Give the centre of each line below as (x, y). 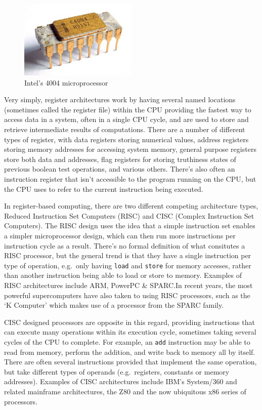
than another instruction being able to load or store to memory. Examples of (123, 275)
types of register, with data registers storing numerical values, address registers (126, 139)
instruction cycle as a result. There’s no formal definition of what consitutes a (125, 245)
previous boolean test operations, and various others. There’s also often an (120, 169)
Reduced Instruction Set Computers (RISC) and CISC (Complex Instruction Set (129, 215)
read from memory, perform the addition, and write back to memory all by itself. (130, 352)
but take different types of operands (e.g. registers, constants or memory (117, 371)
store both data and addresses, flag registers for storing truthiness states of (120, 159)
